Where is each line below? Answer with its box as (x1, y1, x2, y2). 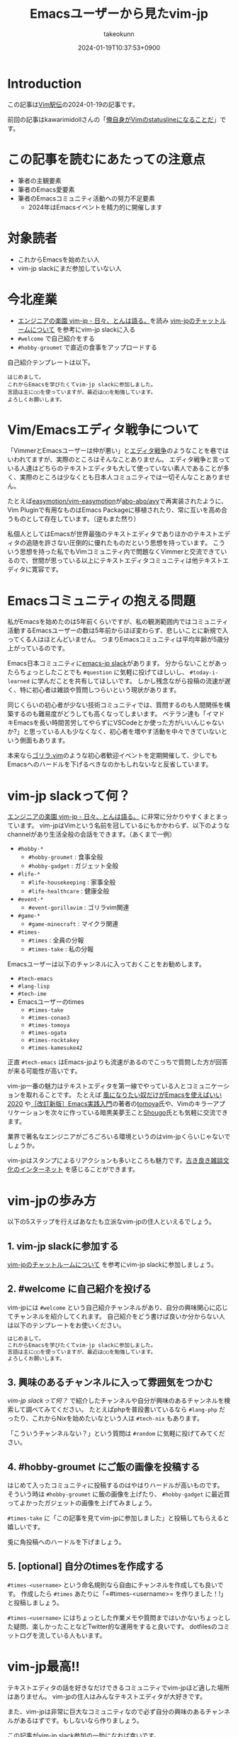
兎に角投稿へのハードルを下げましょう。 (7, 1538, 125, 1546)
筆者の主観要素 (17, 176, 62, 184)
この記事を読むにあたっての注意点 (7, 151, 205, 167)
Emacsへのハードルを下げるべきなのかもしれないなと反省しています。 (7, 760, 212, 769)
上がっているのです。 (7, 644, 69, 652)
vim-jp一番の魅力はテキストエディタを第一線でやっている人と (7, 1082, 186, 1090)
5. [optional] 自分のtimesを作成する (7, 1560, 164, 1573)
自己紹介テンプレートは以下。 (7, 358, 94, 367)
